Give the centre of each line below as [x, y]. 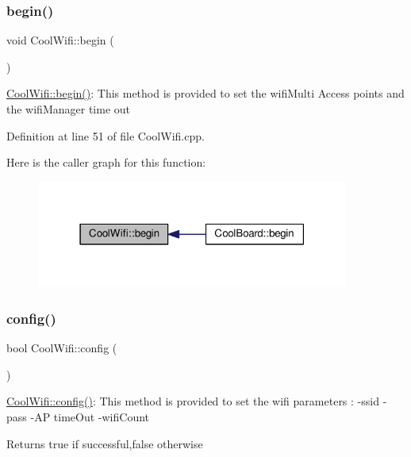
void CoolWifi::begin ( [60, 40]
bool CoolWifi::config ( [62, 348]
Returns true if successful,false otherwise [105, 443]
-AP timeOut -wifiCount [90, 416]
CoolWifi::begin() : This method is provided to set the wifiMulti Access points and [205, 93]
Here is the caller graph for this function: [106, 162]
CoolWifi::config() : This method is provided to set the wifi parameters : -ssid [193, 401]
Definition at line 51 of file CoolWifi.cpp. [106, 135]
